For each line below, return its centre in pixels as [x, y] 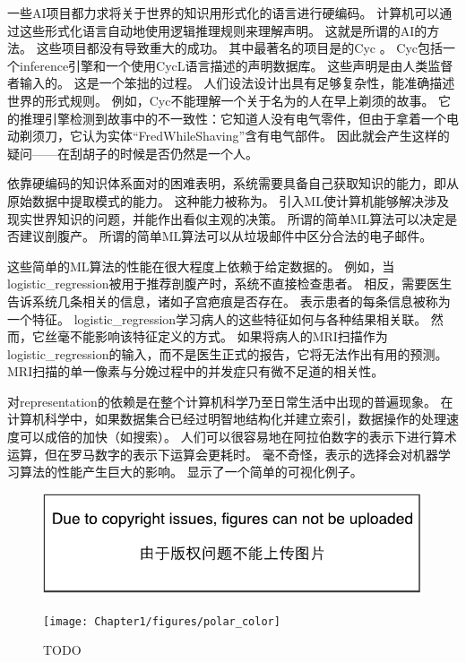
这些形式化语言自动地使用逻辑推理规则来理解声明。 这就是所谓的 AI [217, 30]
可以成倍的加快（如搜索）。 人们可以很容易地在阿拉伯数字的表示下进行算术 [238, 437]
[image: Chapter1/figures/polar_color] [162, 621]
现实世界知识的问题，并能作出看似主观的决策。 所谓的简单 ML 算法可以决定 [226, 218]
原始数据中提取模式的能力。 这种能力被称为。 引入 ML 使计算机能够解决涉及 [228, 200]
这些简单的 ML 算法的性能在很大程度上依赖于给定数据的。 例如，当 [201, 266]
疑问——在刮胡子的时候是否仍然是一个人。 [133, 153]
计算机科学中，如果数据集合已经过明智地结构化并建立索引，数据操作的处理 [227, 419]
